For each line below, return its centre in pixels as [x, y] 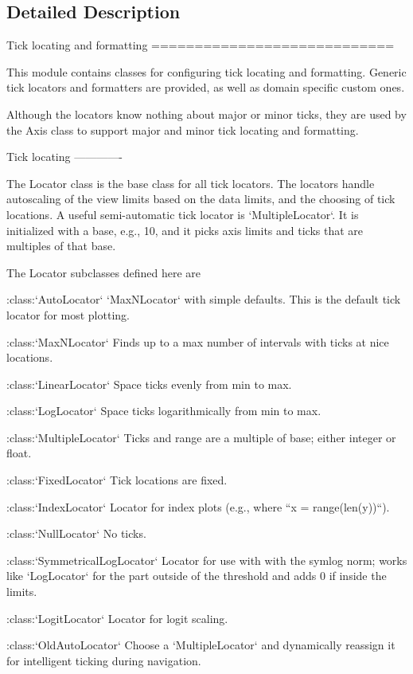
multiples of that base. [61, 246]
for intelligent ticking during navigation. [104, 660]
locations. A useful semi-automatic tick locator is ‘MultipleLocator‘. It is [183, 214]
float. [19, 453]
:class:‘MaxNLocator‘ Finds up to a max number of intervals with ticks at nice [198, 341]
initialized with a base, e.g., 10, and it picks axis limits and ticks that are [185, 230]
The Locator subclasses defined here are [104, 272]
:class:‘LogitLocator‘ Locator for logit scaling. [117, 618]
